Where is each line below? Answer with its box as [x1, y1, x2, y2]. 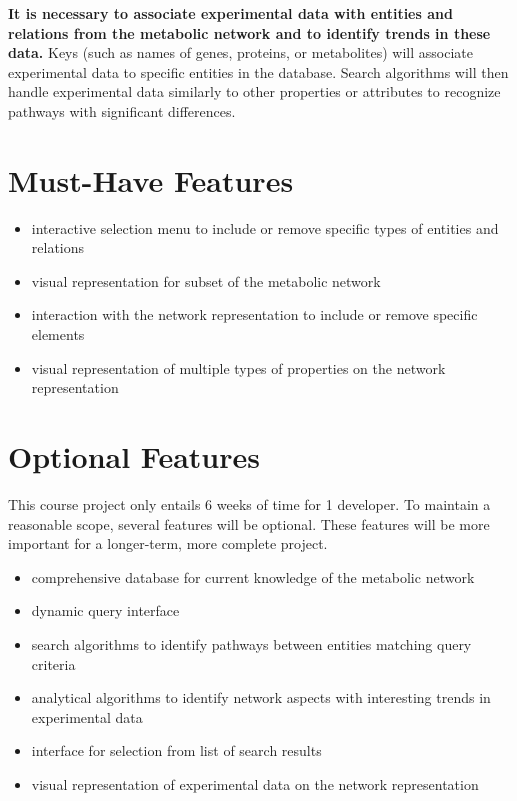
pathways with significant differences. [8, 100, 236, 121]
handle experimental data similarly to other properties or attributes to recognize [8, 81, 501, 102]
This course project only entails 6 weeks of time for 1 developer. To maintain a [8, 493, 491, 514]
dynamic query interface [31, 600, 180, 621]
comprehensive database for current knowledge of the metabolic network [31, 566, 475, 587]
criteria [31, 653, 76, 674]
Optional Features [8, 436, 260, 477]
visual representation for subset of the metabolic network [31, 270, 381, 291]
